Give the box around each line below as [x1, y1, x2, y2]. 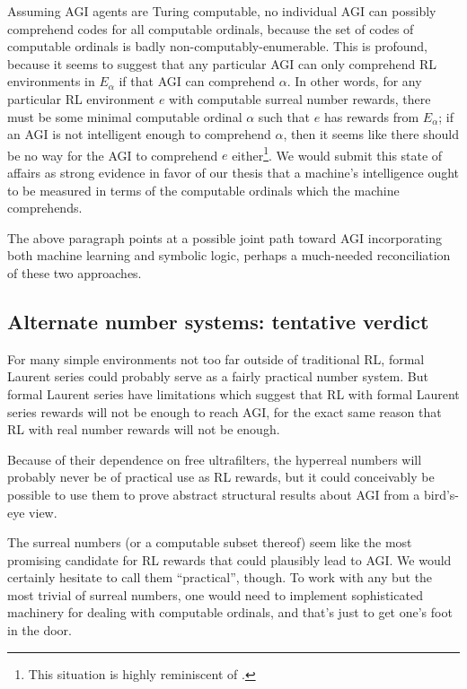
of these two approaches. [7, 263, 142, 282]
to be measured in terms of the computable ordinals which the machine [7, 180, 400, 199]
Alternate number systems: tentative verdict [7, 307, 429, 335]
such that [258, 107, 311, 126]
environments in [7, 72, 95, 91]
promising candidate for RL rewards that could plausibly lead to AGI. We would [7, 550, 452, 569]
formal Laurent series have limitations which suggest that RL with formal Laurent [7, 384, 460, 403]
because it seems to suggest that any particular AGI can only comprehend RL [7, 54, 437, 73]
